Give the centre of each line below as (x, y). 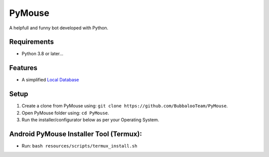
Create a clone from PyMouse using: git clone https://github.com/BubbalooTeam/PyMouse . (125, 106)
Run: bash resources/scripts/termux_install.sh (79, 146)
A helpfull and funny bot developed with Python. (59, 28)
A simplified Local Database (50, 80)
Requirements (32, 42)
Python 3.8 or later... (43, 54)
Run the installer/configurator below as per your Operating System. (90, 120)
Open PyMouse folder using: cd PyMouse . (66, 113)
